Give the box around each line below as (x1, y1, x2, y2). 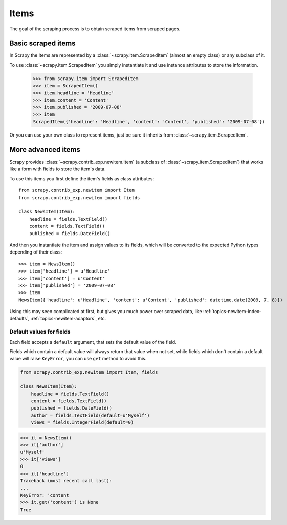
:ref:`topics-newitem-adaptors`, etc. (30, 316, 106, 322)
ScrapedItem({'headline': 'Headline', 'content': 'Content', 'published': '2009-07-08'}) (33, 119, 266, 125)
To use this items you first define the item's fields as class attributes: (9, 175, 154, 182)
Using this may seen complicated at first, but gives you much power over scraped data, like (9, 308, 202, 315)
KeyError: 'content (20, 492, 69, 498)
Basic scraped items (9, 39, 76, 48)
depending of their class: (9, 249, 62, 255)
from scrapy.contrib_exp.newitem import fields (18, 195, 140, 200)
